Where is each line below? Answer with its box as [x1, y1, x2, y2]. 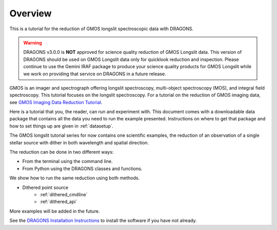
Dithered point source [22, 184, 69, 191]
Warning [23, 39, 42, 46]
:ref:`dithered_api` [39, 199, 77, 205]
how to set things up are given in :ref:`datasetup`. [9, 123, 114, 129]
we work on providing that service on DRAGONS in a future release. [23, 71, 166, 77]
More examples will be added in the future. [9, 208, 100, 214]
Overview [9, 8, 52, 19]
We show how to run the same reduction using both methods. [9, 175, 140, 181]
